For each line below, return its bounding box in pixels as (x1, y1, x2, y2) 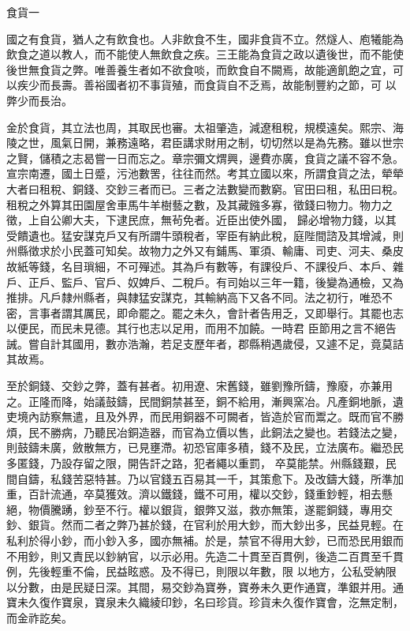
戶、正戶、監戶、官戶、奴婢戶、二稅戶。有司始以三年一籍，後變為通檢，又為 (6, 273, 404, 290)
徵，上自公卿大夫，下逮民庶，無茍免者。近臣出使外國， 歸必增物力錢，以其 (6, 212, 397, 228)
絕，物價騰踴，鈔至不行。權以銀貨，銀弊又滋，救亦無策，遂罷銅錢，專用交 (6, 501, 393, 517)
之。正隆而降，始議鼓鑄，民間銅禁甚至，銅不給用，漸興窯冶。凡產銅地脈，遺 (6, 392, 404, 409)
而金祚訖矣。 (6, 609, 73, 625)
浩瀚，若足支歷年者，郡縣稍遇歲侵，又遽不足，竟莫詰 (127, 335, 404, 351)
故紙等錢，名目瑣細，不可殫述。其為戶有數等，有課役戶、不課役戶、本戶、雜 (6, 257, 404, 274)
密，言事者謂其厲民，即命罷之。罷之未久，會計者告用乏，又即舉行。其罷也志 (6, 304, 404, 321)
